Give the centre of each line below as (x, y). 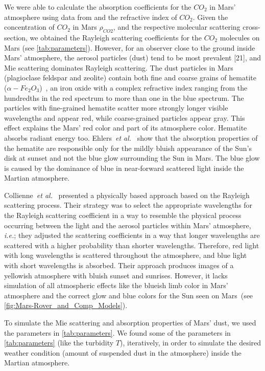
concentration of (29, 27)
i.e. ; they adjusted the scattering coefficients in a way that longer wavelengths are (132, 235)
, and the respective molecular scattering (177, 27)
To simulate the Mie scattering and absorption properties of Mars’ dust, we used (130, 323)
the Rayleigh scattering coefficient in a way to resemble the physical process (123, 215)
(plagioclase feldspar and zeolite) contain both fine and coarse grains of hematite (130, 78)
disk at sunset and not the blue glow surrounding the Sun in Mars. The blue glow (132, 158)
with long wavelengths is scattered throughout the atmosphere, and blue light (126, 255)
